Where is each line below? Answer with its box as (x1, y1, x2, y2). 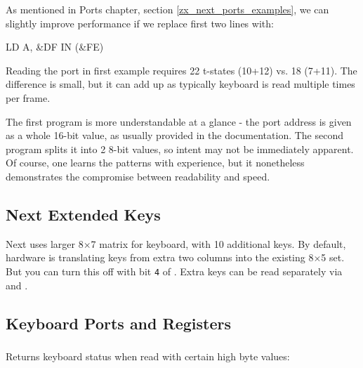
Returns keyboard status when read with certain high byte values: (6, 348, 290, 363)
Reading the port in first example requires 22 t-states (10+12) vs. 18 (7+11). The (6, 63, 357, 77)
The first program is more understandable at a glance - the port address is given (6, 114, 352, 129)
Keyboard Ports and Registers (6, 312, 231, 334)
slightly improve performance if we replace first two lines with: (6, 15, 274, 30)
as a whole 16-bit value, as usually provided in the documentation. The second (6, 128, 344, 143)
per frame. (6, 90, 51, 105)
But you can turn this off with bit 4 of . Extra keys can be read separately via (6, 263, 343, 278)
